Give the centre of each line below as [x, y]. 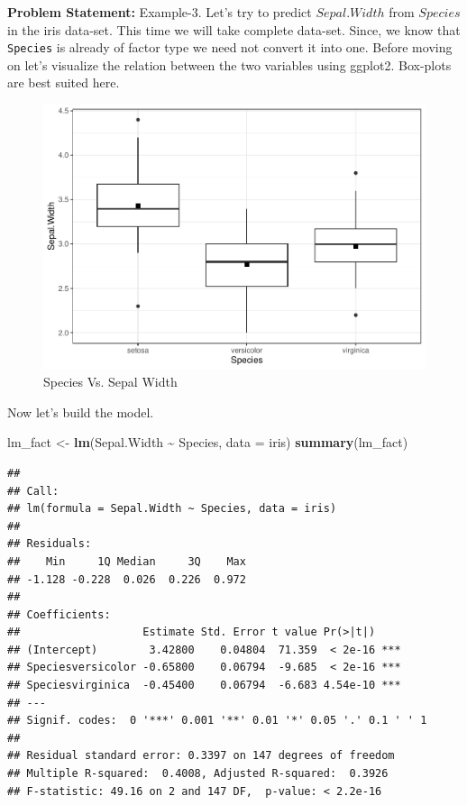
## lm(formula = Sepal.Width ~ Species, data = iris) [172, 509]
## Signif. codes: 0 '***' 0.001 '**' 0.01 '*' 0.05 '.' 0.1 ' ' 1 [217, 721]
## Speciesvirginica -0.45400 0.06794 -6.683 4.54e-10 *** [204, 686]
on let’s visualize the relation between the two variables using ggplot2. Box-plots [229, 64]
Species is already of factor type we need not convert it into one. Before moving [230, 47]
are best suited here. [64, 82]
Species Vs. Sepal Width [110, 382]
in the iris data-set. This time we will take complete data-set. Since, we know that [234, 29]
